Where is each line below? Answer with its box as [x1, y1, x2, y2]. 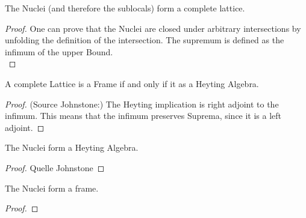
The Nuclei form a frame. [5, 181, 99, 194]
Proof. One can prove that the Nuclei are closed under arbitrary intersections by [5, 22, 301, 34]
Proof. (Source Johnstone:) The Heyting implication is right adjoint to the [5, 97, 279, 110]
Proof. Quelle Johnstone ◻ [5, 161, 105, 174]
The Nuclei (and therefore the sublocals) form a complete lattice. [5, 2, 245, 14]
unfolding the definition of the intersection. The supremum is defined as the [5, 34, 284, 46]
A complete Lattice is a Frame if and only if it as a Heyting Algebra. [5, 77, 259, 89]
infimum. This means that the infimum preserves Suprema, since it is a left [5, 109, 282, 122]
